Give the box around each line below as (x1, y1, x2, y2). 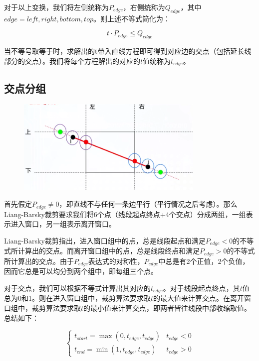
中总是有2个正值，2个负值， (158, 255, 250, 266)
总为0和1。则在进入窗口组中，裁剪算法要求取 (4, 293, 151, 303)
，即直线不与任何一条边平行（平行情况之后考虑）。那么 (59, 199, 238, 209)
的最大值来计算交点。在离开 (153, 293, 245, 303)
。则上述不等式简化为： (93, 13, 170, 23)
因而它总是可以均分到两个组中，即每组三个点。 (4, 266, 158, 276)
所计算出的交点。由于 (4, 255, 74, 266)
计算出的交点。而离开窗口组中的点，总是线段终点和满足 (17, 245, 200, 256)
